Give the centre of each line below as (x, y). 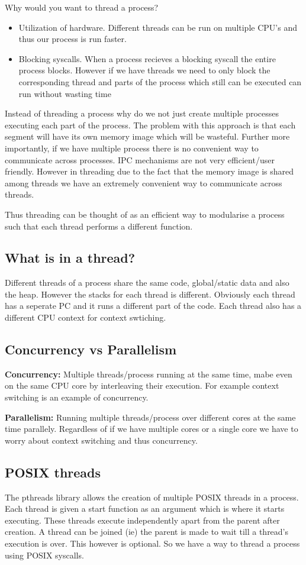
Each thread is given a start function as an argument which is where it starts (145, 508)
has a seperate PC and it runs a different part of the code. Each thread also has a (153, 306)
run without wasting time (65, 93)
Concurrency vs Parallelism (91, 349)
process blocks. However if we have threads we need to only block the (144, 70)
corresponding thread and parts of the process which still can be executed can (160, 81)
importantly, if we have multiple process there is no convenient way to (132, 148)
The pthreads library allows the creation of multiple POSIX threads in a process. (152, 497)
